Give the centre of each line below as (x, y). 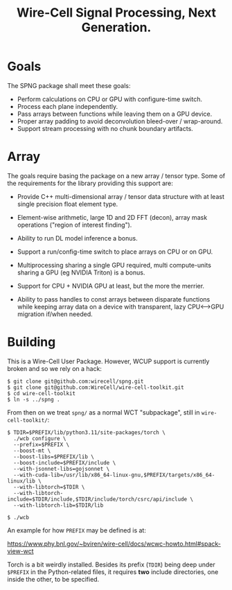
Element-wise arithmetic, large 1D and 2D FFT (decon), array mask (112, 217)
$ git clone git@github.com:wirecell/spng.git (75, 381)
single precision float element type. (68, 204)
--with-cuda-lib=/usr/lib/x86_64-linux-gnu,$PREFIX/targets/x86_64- (114, 475)
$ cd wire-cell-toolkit (42, 393)
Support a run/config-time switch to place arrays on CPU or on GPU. (115, 252)
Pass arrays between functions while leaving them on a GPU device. (115, 114)
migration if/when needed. (55, 314)
